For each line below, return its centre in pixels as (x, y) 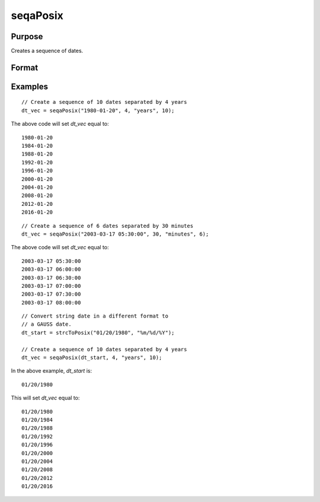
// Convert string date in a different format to (95, 316)
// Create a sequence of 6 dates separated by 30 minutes (108, 226)
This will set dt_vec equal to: (45, 398)
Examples (30, 86)
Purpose (27, 36)
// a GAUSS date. (47, 324)
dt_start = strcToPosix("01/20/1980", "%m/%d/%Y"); (98, 333)
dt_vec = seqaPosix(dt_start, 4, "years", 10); (92, 358)
